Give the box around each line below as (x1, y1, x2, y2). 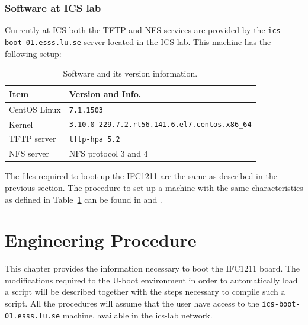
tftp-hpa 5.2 (69, 135, 120, 144)
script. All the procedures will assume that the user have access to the (5, 297, 259, 310)
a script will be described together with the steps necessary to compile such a (5, 285, 285, 298)
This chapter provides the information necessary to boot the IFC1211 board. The (5, 262, 300, 275)
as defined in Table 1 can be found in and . (5, 193, 162, 205)
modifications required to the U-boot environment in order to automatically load (5, 273, 298, 286)
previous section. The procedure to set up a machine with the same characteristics (5, 181, 303, 193)
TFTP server (9, 132, 56, 145)
